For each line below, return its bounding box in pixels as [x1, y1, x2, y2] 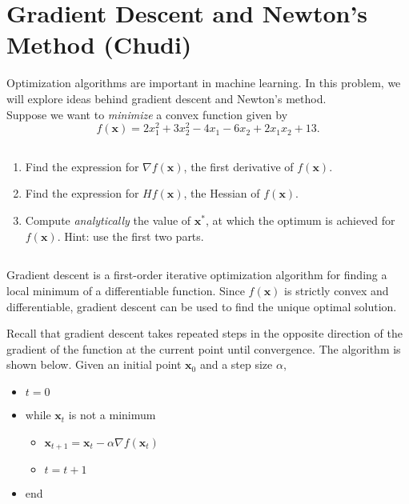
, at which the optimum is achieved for [206, 211, 395, 228]
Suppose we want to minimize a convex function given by [6, 106, 288, 122]
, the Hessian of [183, 185, 260, 202]
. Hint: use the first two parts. [57, 227, 204, 244]
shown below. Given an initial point [6, 356, 182, 373]
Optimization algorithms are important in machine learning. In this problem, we [6, 74, 401, 91]
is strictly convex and [284, 282, 389, 299]
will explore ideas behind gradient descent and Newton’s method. [6, 90, 327, 106]
